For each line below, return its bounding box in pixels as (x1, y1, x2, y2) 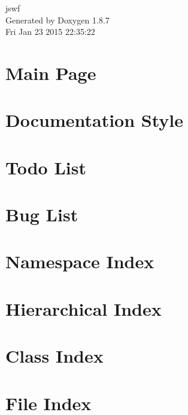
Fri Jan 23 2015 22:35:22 (5, 25, 95, 38)
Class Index (5, 343, 104, 368)
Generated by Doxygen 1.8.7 (5, 13, 110, 26)
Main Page (5, 60, 96, 85)
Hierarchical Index (5, 296, 162, 321)
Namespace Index (5, 249, 154, 274)
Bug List (5, 202, 78, 227)
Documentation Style (5, 108, 183, 132)
